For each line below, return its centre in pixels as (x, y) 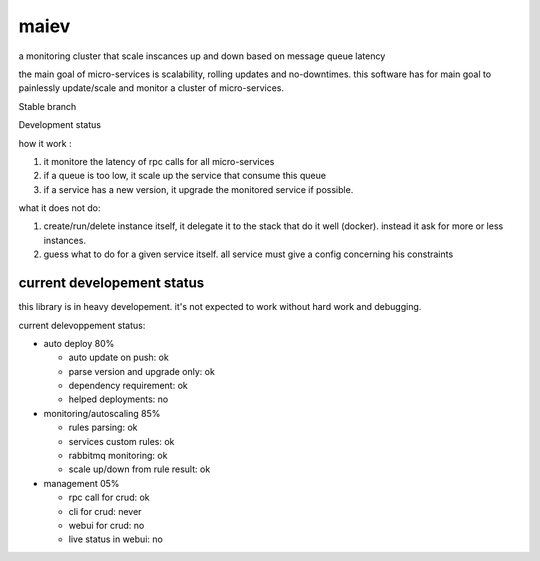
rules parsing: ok (103, 427)
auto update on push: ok (118, 357)
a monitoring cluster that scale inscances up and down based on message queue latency (202, 56)
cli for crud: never (105, 511)
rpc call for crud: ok (109, 497)
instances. (65, 240)
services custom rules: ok (121, 441)
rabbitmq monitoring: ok (118, 456)
